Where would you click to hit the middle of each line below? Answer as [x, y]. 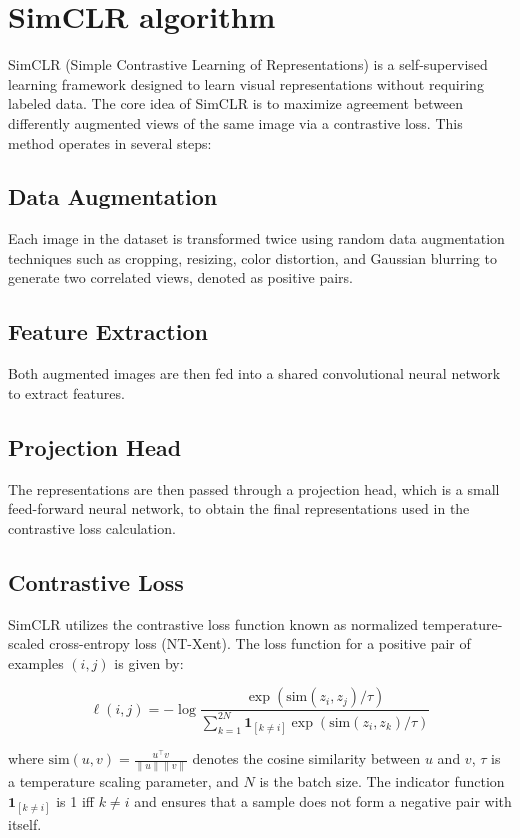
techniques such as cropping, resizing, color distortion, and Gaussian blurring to [252, 257]
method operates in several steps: [110, 142]
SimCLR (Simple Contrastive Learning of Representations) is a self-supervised [248, 64]
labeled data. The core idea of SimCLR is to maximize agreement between [236, 103]
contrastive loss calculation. [92, 527]
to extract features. [66, 392]
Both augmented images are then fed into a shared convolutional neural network [254, 373]
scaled [26, 643]
